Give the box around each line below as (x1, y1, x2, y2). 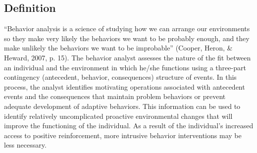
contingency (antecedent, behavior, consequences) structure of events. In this (4, 72, 237, 82)
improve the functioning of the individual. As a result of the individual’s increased (4, 120, 254, 131)
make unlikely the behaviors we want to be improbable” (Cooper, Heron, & (4, 43, 233, 53)
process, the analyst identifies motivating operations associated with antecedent (4, 81, 245, 92)
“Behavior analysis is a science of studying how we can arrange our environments (4, 23, 250, 34)
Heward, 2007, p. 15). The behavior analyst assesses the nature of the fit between (4, 52, 251, 62)
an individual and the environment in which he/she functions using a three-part (4, 62, 246, 72)
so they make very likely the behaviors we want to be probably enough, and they (4, 33, 250, 43)
